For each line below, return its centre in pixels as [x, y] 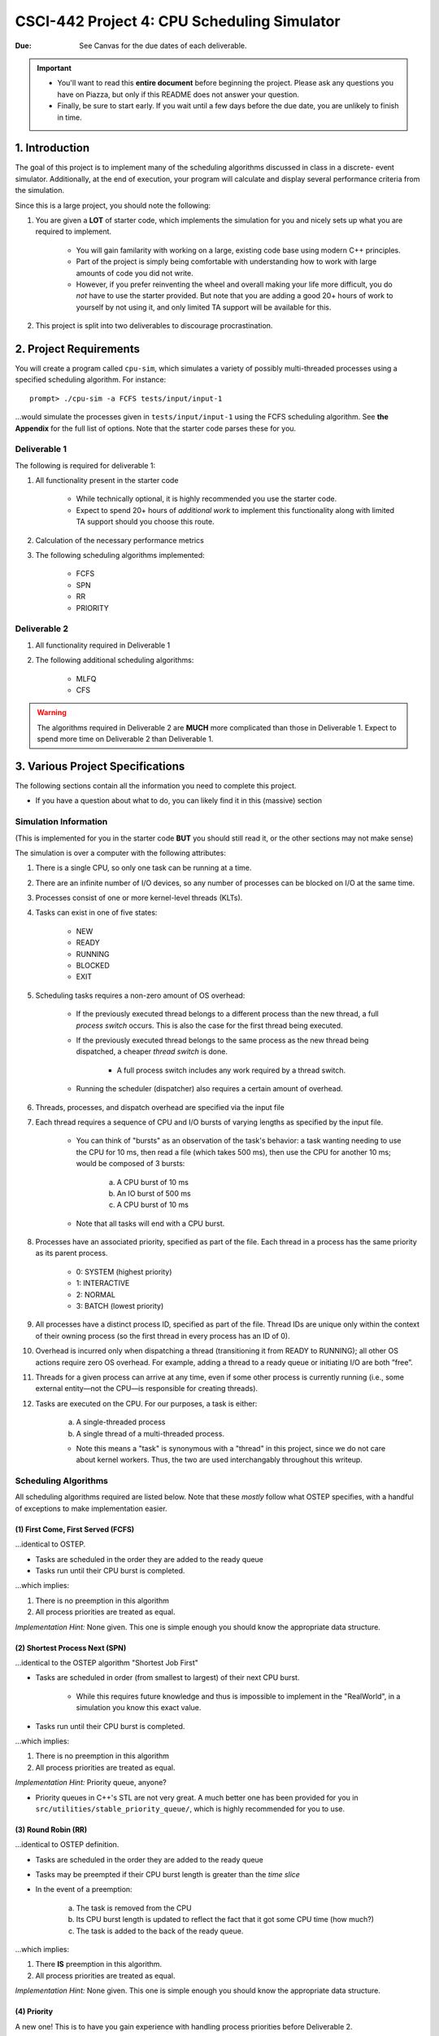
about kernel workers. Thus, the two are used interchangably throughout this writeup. [219, 1460]
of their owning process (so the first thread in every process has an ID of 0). [163, 1336]
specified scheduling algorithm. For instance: [91, 380]
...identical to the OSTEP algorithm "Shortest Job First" [107, 1662]
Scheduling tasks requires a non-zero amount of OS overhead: [140, 995]
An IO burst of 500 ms [154, 1193]
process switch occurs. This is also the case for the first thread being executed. [209, 1025]
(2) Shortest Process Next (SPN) [71, 1648]
